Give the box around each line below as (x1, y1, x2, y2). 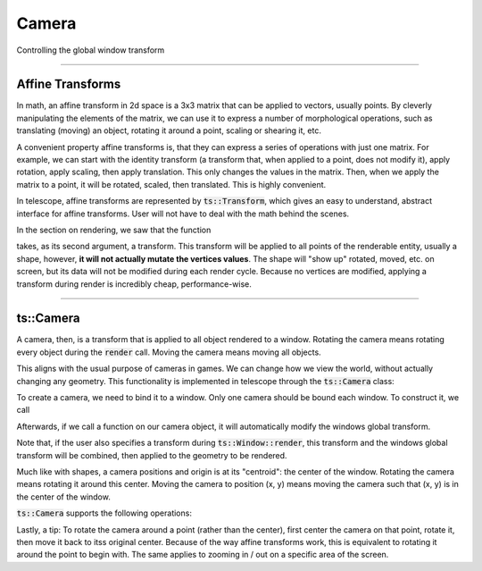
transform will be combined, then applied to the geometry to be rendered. (16, 449, 287, 460)
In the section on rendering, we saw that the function (16, 224, 212, 235)
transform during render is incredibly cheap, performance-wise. (16, 278, 252, 290)
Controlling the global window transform (16, 45, 165, 55)
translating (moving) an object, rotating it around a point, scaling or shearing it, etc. (16, 125, 321, 136)
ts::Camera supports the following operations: (16, 508, 192, 518)
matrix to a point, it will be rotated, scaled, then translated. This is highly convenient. (16, 179, 327, 189)
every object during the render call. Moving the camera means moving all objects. (16, 347, 321, 357)
